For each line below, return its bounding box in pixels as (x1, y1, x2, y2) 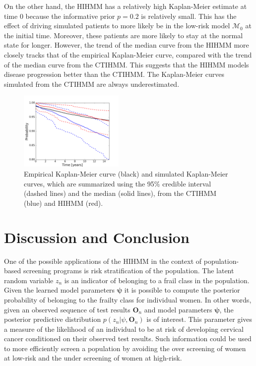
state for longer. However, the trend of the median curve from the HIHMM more (4, 40, 249, 50)
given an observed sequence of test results (4, 304, 130, 314)
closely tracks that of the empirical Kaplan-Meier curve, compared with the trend (4, 49, 252, 60)
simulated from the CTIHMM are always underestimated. (4, 78, 180, 89)
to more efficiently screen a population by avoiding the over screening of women (4, 343, 246, 353)
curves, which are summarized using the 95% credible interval (24, 178, 211, 188)
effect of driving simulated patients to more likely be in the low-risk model (4, 20, 230, 31)
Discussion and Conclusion (4, 227, 190, 247)
